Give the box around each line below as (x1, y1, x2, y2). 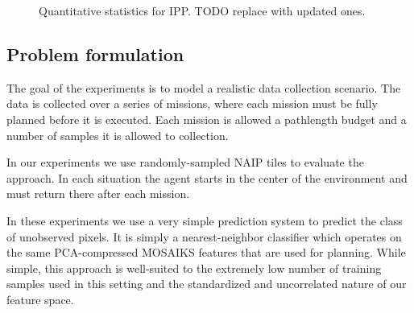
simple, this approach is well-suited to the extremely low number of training (6, 259, 382, 276)
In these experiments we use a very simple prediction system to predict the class (6, 212, 403, 229)
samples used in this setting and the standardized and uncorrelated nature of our (6, 275, 407, 292)
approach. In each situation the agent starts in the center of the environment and (6, 169, 408, 186)
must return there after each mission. (6, 185, 190, 202)
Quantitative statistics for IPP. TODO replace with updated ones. (39, 2, 366, 19)
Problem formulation (6, 41, 184, 66)
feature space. (6, 290, 74, 307)
